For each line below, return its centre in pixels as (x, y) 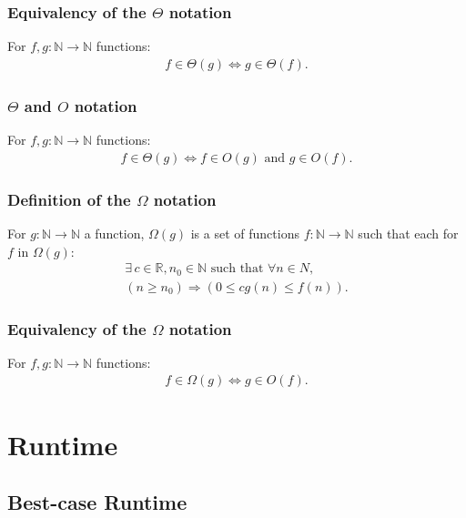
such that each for (408, 233)
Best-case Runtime (97, 502)
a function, (114, 233)
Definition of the (69, 199)
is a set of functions (245, 233)
